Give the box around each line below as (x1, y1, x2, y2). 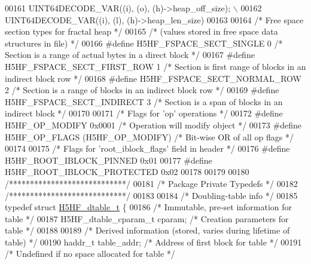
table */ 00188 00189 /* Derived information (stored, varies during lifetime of (5, 224, 290, 237)
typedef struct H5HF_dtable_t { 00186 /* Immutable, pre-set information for (5, 201, 292, 213)
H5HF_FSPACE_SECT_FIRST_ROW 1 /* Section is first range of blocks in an (5, 60, 306, 72)
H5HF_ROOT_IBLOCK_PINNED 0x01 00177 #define (5, 154, 212, 166)
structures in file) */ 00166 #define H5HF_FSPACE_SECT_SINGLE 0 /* (5, 36, 283, 49)
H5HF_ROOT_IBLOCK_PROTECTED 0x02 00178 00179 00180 (5, 165, 249, 178)
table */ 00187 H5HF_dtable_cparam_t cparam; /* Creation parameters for (5, 212, 289, 225)
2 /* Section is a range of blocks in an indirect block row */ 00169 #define (5, 84, 279, 96)
